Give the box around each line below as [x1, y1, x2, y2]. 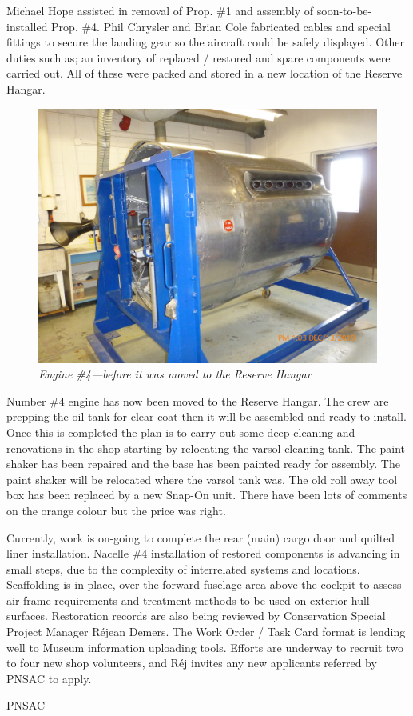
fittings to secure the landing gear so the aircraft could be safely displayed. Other [6, 34, 404, 50]
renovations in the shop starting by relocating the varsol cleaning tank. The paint [6, 439, 406, 456]
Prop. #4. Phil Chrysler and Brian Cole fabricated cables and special [51, 18, 391, 34]
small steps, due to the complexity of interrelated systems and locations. [6, 560, 360, 577]
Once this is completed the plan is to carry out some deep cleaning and [6, 423, 355, 440]
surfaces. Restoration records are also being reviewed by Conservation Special [6, 607, 386, 624]
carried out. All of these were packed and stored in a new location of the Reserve [6, 65, 403, 82]
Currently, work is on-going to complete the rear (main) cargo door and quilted [6, 529, 395, 546]
